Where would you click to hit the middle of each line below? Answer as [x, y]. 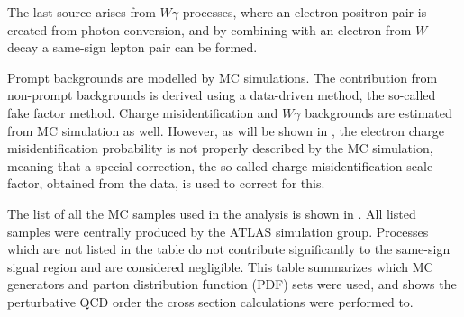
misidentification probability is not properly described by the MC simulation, [220, 148]
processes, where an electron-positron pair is [305, 12]
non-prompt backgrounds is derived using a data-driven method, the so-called [222, 95]
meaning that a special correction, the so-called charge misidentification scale [220, 165]
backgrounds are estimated [378, 112]
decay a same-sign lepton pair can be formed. [132, 47]
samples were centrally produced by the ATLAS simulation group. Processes [218, 231]
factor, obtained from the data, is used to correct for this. [166, 183]
